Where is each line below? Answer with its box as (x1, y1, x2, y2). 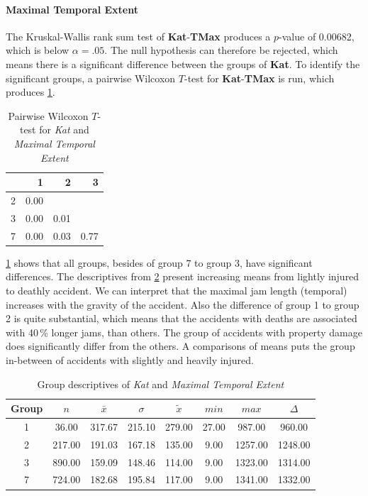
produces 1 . (6, 84, 55, 99)
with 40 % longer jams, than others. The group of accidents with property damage (6, 324, 362, 339)
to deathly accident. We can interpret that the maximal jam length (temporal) (6, 282, 347, 297)
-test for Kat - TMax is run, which (184, 70, 335, 85)
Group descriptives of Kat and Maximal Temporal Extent (37, 376, 284, 391)
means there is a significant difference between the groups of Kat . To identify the (6, 56, 360, 71)
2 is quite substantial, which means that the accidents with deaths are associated (6, 311, 357, 326)
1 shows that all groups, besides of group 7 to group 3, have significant (6, 255, 313, 270)
